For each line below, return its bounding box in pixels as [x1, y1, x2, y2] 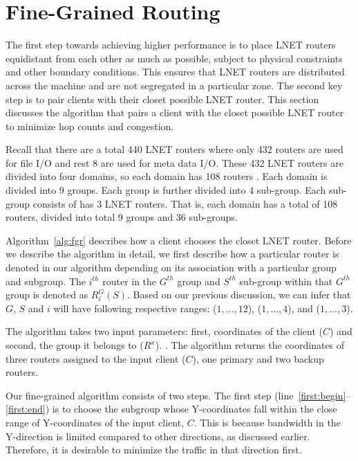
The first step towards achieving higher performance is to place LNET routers [6, 37, 336, 52]
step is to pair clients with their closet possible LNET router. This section [6, 91, 319, 106]
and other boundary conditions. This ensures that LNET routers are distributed [6, 64, 345, 79]
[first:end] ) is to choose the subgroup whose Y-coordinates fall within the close [6, 401, 337, 416]
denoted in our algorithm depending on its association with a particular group [6, 260, 337, 275]
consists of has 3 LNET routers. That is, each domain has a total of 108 [32, 196, 338, 210]
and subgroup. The [6, 273, 86, 288]
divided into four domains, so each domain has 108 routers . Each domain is [6, 169, 328, 183]
